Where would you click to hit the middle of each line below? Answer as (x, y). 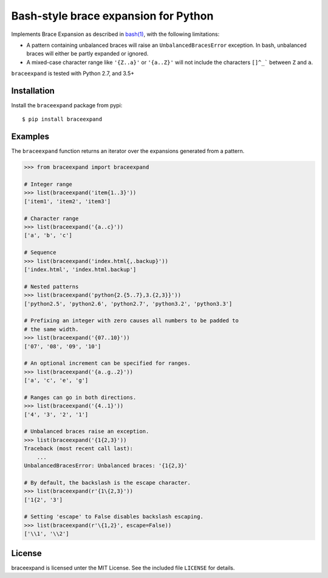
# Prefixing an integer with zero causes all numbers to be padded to (132, 321)
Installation (33, 90)
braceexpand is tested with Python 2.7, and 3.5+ (73, 74)
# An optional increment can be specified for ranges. (107, 363)
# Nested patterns (51, 287)
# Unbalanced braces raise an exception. (87, 432)
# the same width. (51, 329)
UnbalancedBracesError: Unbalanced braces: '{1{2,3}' (106, 465)
